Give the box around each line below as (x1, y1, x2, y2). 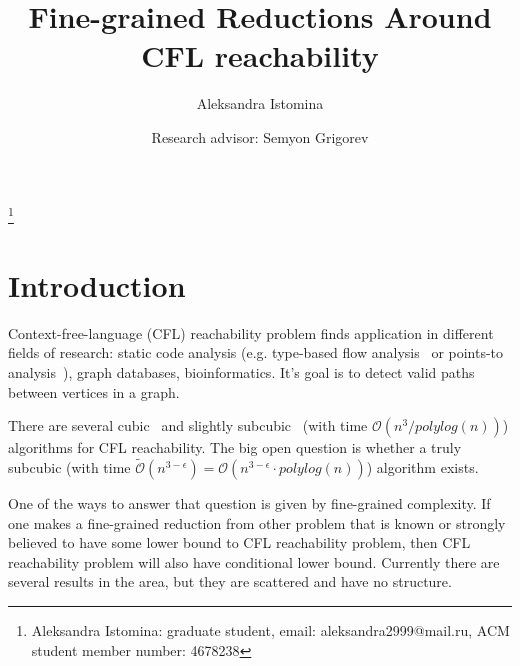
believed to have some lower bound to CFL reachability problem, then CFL (8, 532, 471, 553)
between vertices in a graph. (8, 381, 180, 402)
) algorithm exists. (366, 457, 479, 478)
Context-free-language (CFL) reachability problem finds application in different (8, 322, 494, 343)
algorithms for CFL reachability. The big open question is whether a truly (8, 437, 462, 458)
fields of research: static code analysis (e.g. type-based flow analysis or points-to (8, 342, 504, 363)
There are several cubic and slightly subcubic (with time (8, 415, 368, 436)
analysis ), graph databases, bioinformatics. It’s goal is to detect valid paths (8, 362, 475, 383)
